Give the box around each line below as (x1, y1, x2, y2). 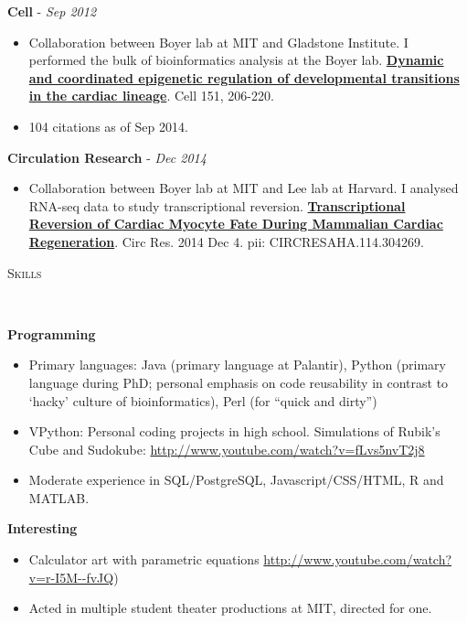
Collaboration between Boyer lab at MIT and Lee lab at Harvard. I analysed (28, 178, 459, 198)
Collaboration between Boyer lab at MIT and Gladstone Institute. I (28, 32, 409, 51)
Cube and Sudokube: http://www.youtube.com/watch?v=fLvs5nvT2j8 (28, 439, 425, 458)
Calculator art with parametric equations (28, 550, 260, 569)
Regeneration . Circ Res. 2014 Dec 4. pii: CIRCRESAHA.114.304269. (28, 231, 424, 251)
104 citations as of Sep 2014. (28, 116, 188, 135)
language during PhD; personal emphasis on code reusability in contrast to (28, 372, 449, 392)
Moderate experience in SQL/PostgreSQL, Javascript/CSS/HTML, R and (28, 470, 444, 489)
